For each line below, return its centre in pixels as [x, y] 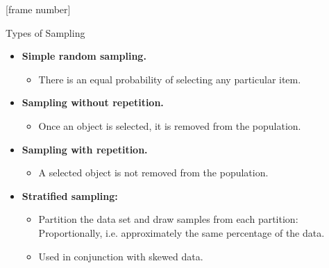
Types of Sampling [45, 32]
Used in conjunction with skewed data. [121, 256]
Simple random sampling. [84, 56]
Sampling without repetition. [93, 102]
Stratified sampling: [70, 195]
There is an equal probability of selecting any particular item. [170, 79]
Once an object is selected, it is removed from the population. [170, 125]
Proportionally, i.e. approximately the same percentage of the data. [182, 232]
